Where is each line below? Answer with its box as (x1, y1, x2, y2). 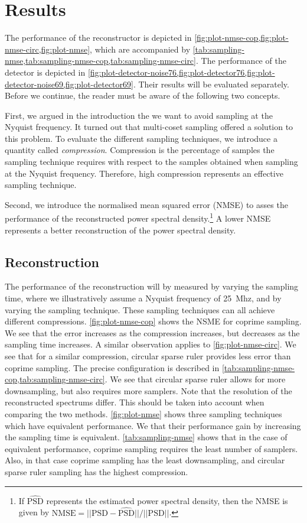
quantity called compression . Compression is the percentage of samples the (5, 144, 275, 156)
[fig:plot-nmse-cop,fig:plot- (194, 31, 289, 44)
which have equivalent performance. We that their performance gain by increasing (5, 419, 301, 431)
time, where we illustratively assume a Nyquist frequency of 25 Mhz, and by (5, 292, 282, 304)
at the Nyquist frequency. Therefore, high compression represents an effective (5, 167, 283, 179)
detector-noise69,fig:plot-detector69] (5, 77, 133, 90)
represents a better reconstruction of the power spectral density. (5, 223, 236, 236)
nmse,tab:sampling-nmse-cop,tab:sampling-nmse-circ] (5, 54, 196, 67)
